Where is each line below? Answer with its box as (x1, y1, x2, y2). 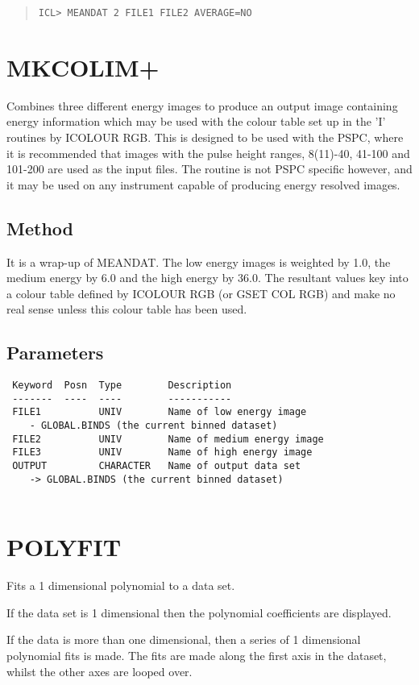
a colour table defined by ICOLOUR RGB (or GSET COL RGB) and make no (6, 284, 396, 301)
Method (6, 215, 73, 240)
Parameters (6, 340, 104, 365)
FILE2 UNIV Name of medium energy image (12, 433, 324, 445)
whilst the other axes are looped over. (6, 662, 193, 679)
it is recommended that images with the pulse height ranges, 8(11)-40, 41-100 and (6, 144, 410, 161)
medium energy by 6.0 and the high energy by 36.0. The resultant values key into (6, 269, 409, 286)
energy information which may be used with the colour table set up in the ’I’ (6, 113, 386, 130)
